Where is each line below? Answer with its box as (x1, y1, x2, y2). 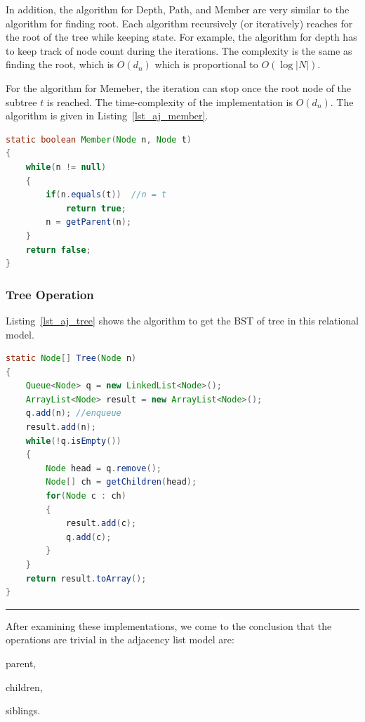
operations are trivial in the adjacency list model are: (6, 632, 234, 647)
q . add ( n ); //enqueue (25, 408, 121, 419)
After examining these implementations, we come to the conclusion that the (6, 618, 332, 633)
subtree (6, 94, 37, 109)
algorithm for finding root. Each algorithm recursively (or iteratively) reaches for (6, 15, 353, 30)
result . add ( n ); (25, 422, 96, 433)
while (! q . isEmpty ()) (25, 435, 121, 446)
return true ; (65, 203, 126, 214)
